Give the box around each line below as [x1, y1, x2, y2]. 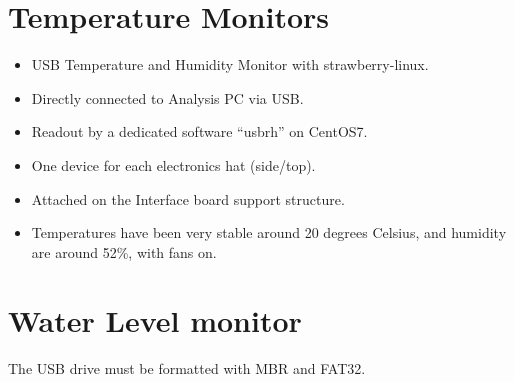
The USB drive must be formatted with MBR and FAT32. [8, 358, 366, 379]
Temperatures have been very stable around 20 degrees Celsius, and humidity [31, 222, 507, 243]
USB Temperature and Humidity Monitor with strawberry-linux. [31, 54, 429, 75]
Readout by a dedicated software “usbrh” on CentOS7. [31, 121, 368, 142]
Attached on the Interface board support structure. [31, 188, 345, 209]
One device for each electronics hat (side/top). [31, 154, 316, 175]
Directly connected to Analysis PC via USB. [31, 87, 304, 108]
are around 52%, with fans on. [31, 241, 217, 262]
